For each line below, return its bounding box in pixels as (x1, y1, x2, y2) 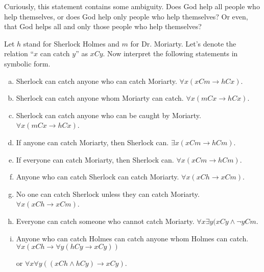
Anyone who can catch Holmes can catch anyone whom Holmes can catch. (16, 233, 249, 243)
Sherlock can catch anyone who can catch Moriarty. (16, 75, 177, 86)
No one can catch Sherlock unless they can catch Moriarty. (16, 188, 200, 199)
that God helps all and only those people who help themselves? (4, 21, 202, 32)
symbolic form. (4, 58, 51, 69)
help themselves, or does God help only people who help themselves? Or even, (4, 11, 248, 21)
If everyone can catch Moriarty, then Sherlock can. (16, 154, 174, 165)
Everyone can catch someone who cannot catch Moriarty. (16, 215, 195, 226)
